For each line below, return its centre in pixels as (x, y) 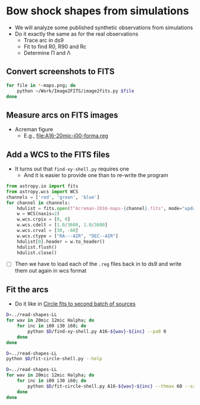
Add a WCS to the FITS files (58, 154)
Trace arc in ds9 (44, 40)
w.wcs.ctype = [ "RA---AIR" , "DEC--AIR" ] (68, 236)
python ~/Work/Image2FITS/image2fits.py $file (76, 91)
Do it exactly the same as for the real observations (76, 33)
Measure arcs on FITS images (62, 115)
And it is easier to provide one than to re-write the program (96, 175)
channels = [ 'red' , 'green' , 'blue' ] (53, 197)
